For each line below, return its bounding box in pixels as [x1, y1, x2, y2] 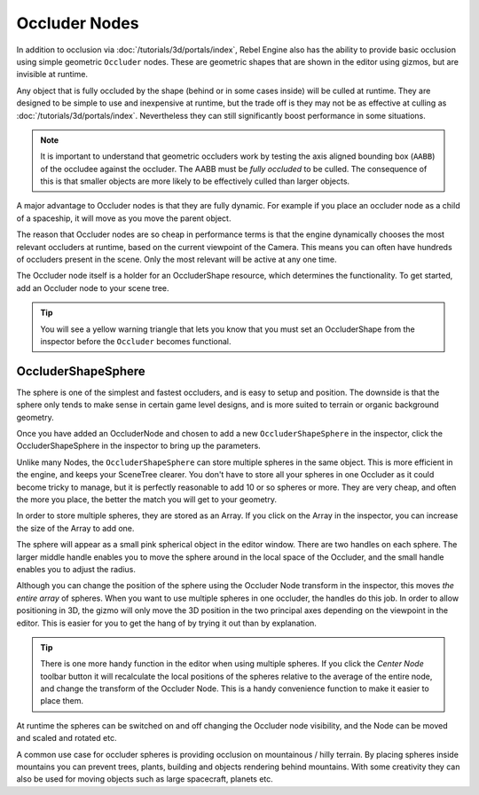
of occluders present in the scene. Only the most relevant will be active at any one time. [16, 254, 337, 265]
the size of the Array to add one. [16, 523, 135, 533]
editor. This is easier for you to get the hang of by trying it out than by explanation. [16, 618, 317, 628]
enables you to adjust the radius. [16, 563, 137, 574]
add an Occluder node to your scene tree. [16, 282, 169, 293]
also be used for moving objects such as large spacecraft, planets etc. [16, 774, 274, 784]
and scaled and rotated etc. [16, 733, 117, 744]
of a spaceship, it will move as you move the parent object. [16, 213, 232, 224]
